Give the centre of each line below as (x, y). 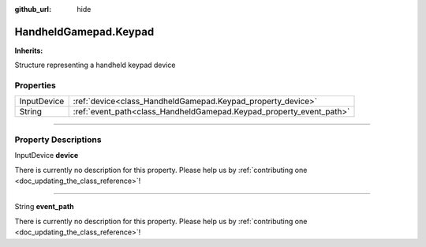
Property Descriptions (58, 140)
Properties (35, 85)
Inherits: (29, 51)
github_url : (33, 9)
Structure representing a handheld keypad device (95, 65)
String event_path (44, 207)
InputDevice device (47, 155)
